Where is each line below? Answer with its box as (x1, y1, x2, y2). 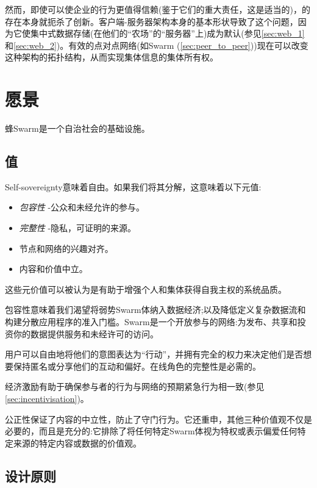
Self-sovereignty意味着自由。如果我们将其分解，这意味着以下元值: (5, 180, 262, 193)
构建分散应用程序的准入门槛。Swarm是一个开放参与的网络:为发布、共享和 (5, 315, 297, 328)
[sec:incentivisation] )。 (5, 392, 89, 405)
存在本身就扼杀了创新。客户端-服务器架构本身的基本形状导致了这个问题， (5, 15, 298, 27)
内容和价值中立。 (19, 262, 88, 275)
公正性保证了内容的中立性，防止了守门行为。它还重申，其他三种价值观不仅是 (5, 412, 312, 425)
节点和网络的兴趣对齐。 (19, 242, 113, 254)
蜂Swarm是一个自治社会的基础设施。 (5, 122, 150, 135)
